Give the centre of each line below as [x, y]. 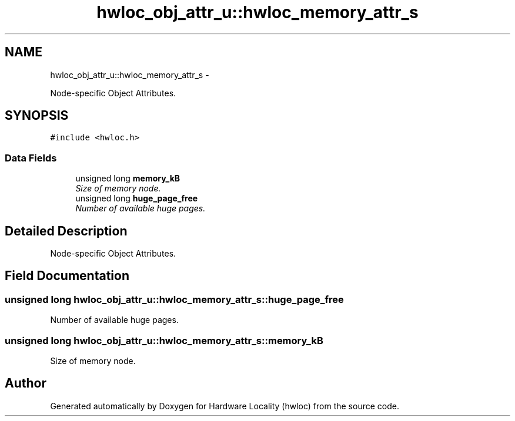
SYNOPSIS [37, 116]
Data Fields [31, 158]
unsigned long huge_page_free [137, 198]
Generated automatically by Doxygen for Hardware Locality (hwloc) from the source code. [225, 406]
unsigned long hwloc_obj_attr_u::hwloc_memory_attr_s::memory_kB [164, 340]
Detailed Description [66, 231]
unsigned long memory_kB [128, 178]
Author [26, 383]
